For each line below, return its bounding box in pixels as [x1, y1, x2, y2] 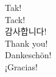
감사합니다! [5, 25, 47, 38]
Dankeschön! [5, 49, 52, 61]
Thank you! [5, 36, 48, 49]
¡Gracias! [5, 60, 38, 73]
